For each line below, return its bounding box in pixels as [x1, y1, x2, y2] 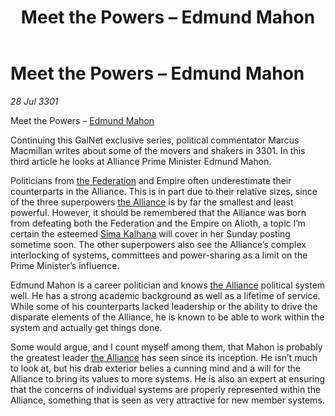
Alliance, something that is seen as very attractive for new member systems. [10, 394, 325, 406]
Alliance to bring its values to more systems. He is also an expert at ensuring [10, 372, 326, 385]
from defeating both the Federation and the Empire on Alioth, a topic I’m [10, 217, 306, 229]
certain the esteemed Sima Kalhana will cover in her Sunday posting [10, 227, 291, 240]
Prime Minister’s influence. [10, 259, 120, 271]
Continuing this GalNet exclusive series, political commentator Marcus [10, 134, 300, 146]
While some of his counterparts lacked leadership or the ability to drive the [10, 300, 318, 312]
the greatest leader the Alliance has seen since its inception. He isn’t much [10, 351, 318, 363]
